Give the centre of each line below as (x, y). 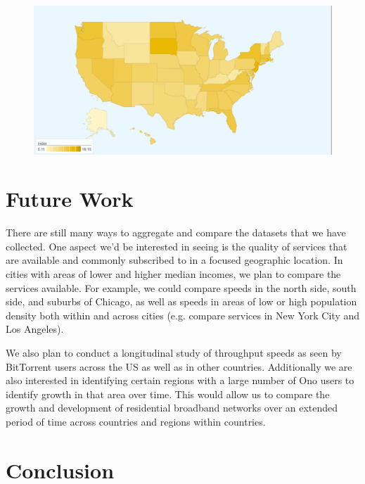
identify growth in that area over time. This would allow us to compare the (168, 394)
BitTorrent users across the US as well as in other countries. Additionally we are (179, 366)
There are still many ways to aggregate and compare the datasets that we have (176, 233)
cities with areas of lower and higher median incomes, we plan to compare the (173, 274)
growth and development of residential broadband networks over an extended (172, 408)
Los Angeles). (35, 329)
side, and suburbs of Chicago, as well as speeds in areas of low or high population (181, 301)
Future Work (70, 199)
